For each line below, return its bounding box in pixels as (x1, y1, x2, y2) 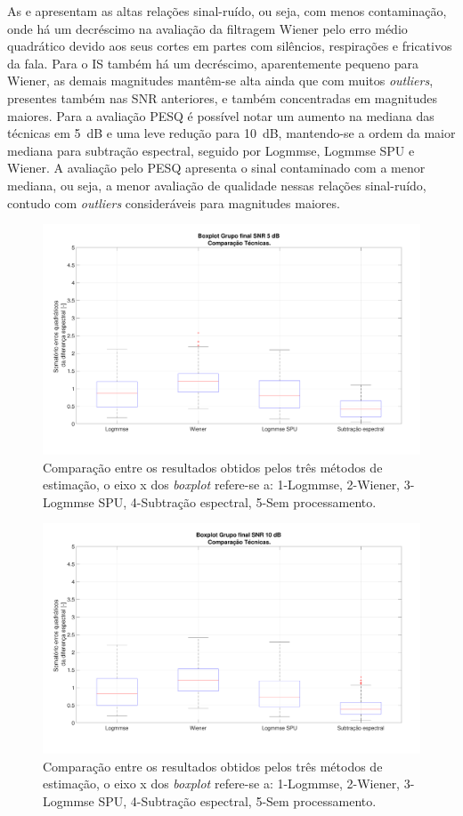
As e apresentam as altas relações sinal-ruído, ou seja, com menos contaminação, (7, 2, 447, 20)
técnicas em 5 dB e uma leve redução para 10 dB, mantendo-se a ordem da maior (7, 124, 456, 142)
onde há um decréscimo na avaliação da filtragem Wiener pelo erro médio (7, 19, 408, 37)
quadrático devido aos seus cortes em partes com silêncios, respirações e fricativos (7, 36, 452, 55)
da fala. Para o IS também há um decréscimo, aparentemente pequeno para (7, 53, 419, 72)
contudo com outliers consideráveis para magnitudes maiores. (7, 193, 340, 212)
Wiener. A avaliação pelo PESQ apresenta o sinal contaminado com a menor (7, 158, 426, 177)
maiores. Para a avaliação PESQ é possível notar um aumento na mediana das (7, 106, 435, 125)
